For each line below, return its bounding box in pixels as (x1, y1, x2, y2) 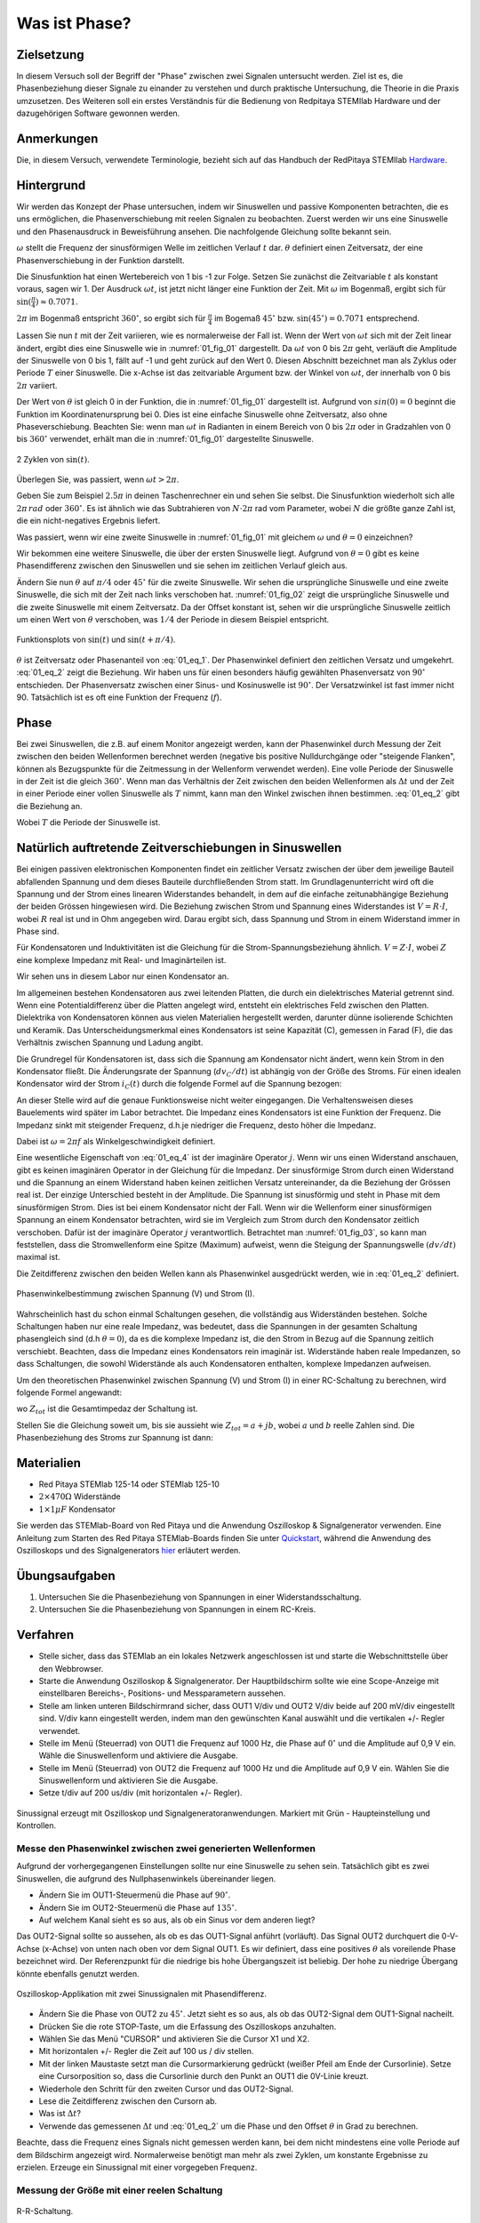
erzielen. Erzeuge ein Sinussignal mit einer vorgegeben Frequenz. (16, 2162, 258, 2172)
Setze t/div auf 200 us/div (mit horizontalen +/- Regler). (38, 1787, 244, 1798)
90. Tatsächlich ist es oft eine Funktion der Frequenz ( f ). (16, 692, 222, 702)
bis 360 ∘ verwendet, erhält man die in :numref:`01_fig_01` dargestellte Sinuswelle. (16, 432, 315, 445)
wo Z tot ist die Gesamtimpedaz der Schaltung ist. (16, 1403, 198, 1416)
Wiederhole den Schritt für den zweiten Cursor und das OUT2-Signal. (38, 2083, 293, 2094)
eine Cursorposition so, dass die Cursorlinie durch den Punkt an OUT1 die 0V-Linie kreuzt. (38, 2071, 369, 2082)
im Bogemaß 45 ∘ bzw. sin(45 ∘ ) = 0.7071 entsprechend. (213, 312, 420, 324)
